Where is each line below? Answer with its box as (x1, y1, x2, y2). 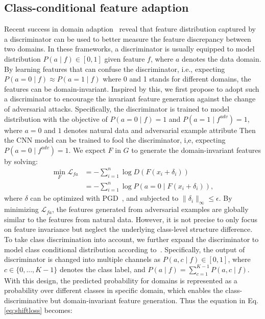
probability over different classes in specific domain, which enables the (4, 285, 223, 296)
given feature (104, 53, 145, 64)
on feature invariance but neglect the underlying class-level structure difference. (4, 224, 253, 234)
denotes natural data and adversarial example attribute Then (64, 124, 256, 135)
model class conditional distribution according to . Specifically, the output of (4, 244, 245, 254)
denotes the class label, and (60, 263, 146, 274)
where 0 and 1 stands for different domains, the (103, 73, 251, 84)
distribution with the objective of (4, 113, 108, 124)
